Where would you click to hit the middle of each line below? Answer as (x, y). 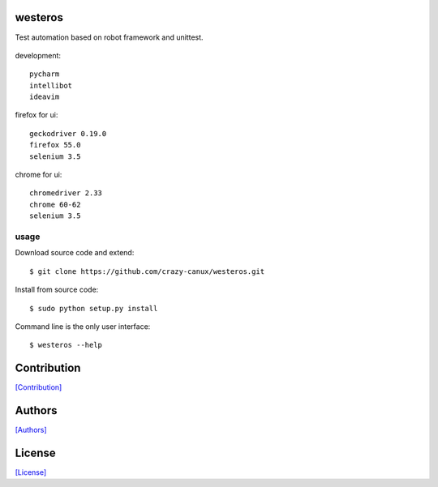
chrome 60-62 (55, 204)
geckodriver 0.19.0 (68, 133)
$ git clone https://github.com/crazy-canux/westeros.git (147, 271)
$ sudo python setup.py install (94, 308)
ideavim (45, 97)
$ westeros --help (66, 345)
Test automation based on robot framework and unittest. (109, 37)
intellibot (51, 85)
